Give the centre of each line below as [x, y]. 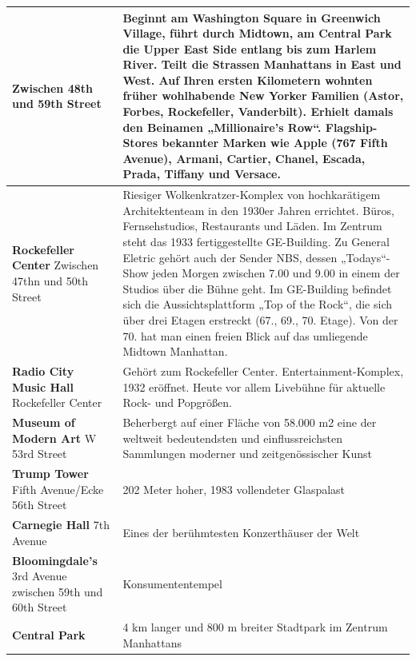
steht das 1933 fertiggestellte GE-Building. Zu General [256, 242]
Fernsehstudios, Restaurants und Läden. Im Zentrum [252, 226]
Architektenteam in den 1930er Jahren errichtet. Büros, [258, 210]
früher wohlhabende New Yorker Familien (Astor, [263, 96]
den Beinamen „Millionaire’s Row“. [222, 127]
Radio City [43, 371]
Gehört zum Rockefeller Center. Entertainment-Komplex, [263, 371]
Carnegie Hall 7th [61, 525]
